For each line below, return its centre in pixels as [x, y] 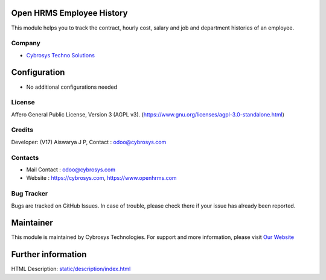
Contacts [25, 157]
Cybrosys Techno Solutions [60, 55]
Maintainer [32, 223]
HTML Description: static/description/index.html [71, 269]
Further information [49, 254]
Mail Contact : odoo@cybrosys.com [71, 170]
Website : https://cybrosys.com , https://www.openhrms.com [102, 178]
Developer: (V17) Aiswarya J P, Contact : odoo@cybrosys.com [89, 142]
